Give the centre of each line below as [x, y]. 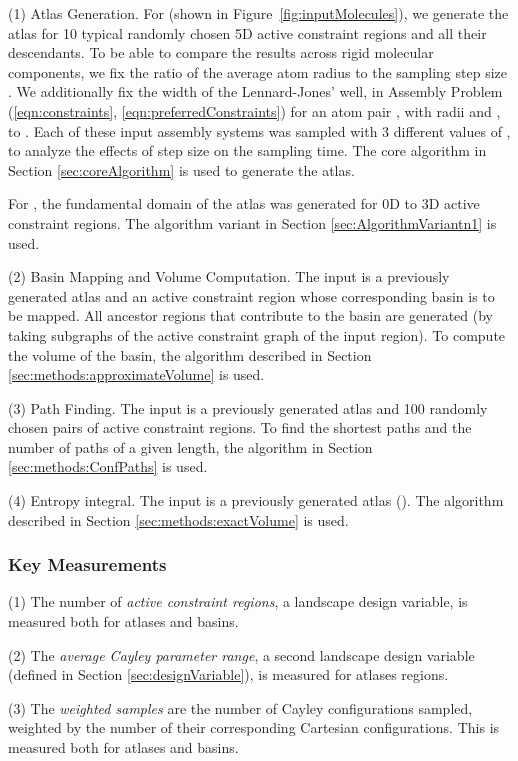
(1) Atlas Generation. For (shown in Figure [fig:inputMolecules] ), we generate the [258, 13]
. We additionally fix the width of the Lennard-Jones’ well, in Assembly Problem [255, 91]
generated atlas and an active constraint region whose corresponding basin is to [251, 295]
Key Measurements [87, 564]
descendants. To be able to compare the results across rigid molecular [221, 52]
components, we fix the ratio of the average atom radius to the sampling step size [257, 71]
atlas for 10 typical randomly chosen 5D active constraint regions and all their [247, 32]
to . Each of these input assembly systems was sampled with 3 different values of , [259, 130]
